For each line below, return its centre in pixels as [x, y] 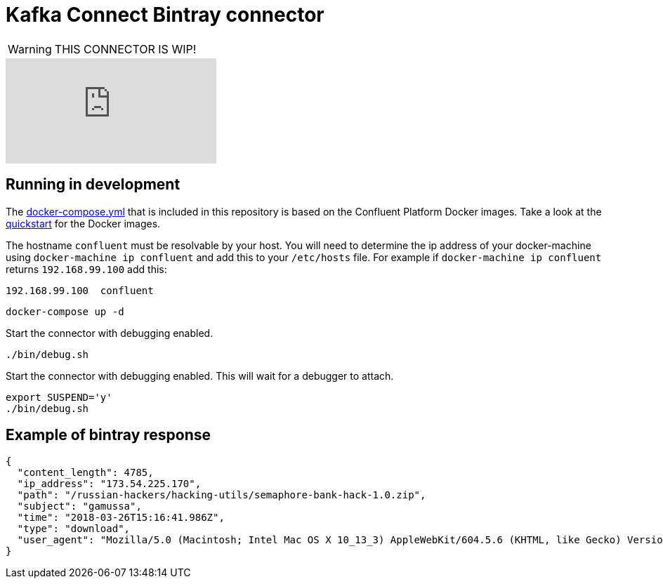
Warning [30, 49]
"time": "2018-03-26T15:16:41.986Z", [121, 518]
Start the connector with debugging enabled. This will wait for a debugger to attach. [200, 376]
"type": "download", [74, 529]
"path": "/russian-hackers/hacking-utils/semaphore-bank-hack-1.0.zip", [222, 495]
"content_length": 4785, [85, 473]
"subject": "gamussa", [79, 506]
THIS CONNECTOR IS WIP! [125, 49]
